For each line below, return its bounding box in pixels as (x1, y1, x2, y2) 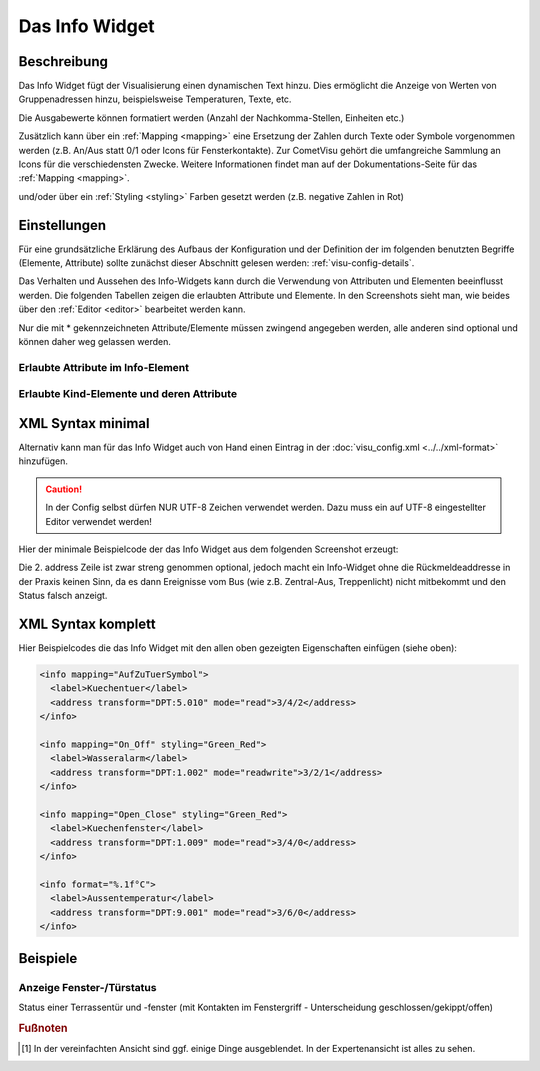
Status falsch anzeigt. (18, 590, 108, 602)
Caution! (45, 483, 83, 495)
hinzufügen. (18, 455, 69, 467)
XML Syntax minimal (18, 415, 150, 432)
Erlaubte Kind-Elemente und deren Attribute (18, 387, 238, 401)
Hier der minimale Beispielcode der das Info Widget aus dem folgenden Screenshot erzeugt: (18, 543, 399, 555)
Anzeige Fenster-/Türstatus (18, 980, 157, 994)
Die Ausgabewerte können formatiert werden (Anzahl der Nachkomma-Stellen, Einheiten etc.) (18, 111, 405, 124)
